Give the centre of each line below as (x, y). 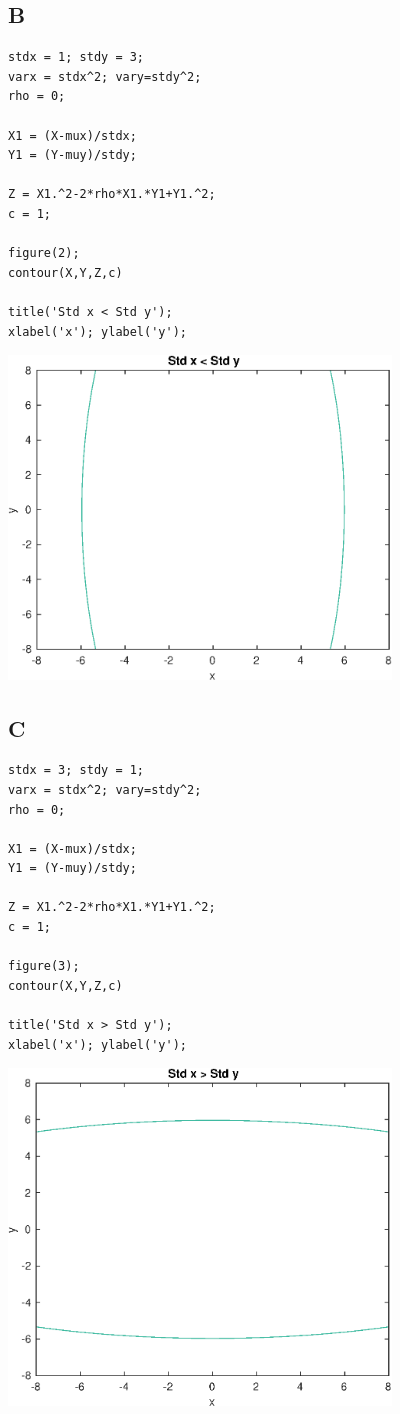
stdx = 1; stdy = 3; (76, 57)
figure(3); (44, 966)
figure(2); (44, 253)
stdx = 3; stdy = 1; (76, 770)
